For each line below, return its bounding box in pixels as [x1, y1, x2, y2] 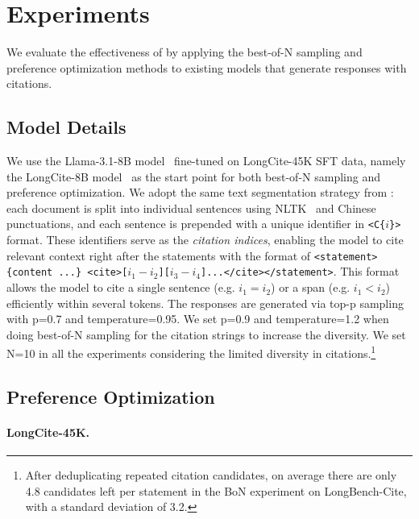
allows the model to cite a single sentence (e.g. [6, 279, 235, 296]
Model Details [6, 114, 127, 139]
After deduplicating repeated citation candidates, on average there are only [25, 467, 397, 484]
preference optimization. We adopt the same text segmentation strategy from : [6, 184, 394, 201]
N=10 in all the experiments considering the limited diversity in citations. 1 [6, 343, 376, 362]
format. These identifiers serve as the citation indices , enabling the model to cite [6, 231, 404, 248]
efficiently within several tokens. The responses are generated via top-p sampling [6, 294, 404, 311]
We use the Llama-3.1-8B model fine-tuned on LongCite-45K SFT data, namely [6, 152, 406, 169]
